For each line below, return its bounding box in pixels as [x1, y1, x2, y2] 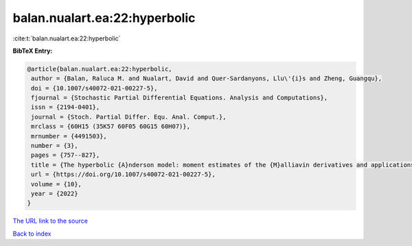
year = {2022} [31, 190, 78, 197]
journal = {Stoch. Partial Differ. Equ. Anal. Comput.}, [31, 113, 227, 121]
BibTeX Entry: [12, 47, 53, 55]
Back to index [12, 230, 51, 238]
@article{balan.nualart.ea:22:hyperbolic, [27, 65, 172, 73]
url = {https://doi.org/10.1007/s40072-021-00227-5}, [31, 171, 216, 178]
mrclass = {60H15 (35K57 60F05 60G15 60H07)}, [31, 123, 190, 130]
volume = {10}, [31, 180, 82, 188]
